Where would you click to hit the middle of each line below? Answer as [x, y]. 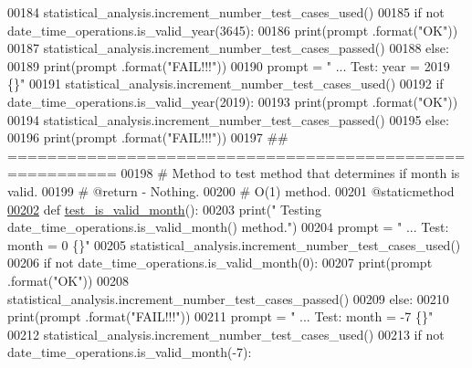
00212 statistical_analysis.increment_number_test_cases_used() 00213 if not [226, 334]
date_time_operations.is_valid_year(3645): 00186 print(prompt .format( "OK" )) [233, 30]
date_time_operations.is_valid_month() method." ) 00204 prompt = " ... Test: [228, 227]
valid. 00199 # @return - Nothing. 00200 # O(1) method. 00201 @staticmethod [231, 190]
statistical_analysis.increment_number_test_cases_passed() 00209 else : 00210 [228, 298]
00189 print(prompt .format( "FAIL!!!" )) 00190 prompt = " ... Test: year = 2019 [229, 65]
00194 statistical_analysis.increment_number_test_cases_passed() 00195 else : [228, 119]
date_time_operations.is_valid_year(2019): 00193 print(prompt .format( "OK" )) [233, 101]
